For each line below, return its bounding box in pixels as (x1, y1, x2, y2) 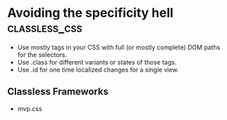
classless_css (7, 20, 83, 36)
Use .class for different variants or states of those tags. (17, 58, 177, 66)
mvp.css (17, 104, 43, 113)
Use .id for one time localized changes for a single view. (17, 65, 179, 74)
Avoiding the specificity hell (7, 5, 174, 21)
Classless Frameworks (7, 86, 109, 98)
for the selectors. (17, 51, 67, 59)
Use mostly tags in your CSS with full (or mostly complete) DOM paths (17, 43, 221, 51)
